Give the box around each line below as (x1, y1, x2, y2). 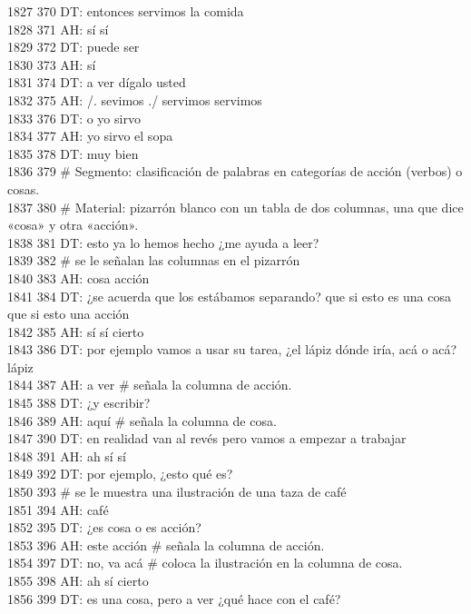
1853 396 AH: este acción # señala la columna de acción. (7, 535, 325, 554)
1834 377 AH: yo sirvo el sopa (7, 126, 173, 145)
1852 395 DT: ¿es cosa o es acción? (7, 518, 201, 537)
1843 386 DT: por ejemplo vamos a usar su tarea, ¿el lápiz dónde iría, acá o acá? (7, 340, 457, 359)
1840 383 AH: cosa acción (7, 268, 150, 287)
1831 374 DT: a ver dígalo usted (7, 73, 186, 92)
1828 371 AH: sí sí (7, 19, 109, 38)
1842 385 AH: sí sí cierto (7, 322, 144, 341)
